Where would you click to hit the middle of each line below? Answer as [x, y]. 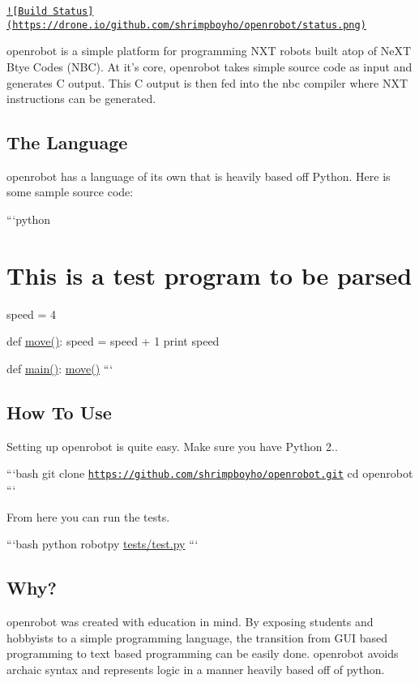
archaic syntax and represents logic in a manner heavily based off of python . [196, 669]
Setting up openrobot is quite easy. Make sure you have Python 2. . [172, 446]
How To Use [59, 412]
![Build [27, 11]
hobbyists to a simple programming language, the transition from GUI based [197, 637]
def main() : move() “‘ [60, 368]
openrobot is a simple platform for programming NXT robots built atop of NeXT [209, 51]
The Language [67, 142]
